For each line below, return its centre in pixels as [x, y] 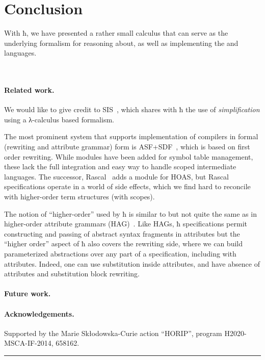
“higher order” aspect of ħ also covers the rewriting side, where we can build [123, 243]
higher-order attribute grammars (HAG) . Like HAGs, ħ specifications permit [126, 224]
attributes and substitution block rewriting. [72, 274]
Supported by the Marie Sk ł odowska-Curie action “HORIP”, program [113, 333]
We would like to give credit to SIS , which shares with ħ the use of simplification [132, 109]
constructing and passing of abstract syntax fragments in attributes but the [122, 233]
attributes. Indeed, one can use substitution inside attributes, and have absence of [132, 263]
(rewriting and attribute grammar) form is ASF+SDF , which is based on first [127, 147]
